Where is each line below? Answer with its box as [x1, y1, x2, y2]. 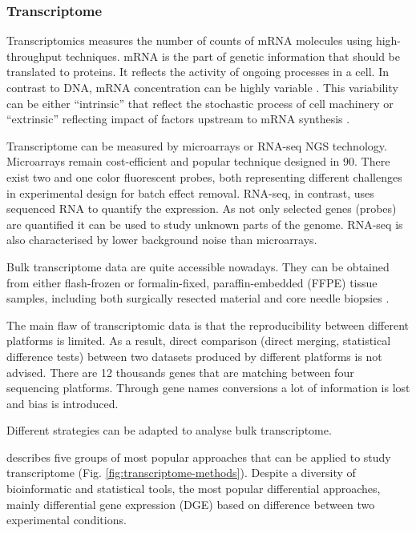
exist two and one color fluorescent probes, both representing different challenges [6, 168, 402, 185]
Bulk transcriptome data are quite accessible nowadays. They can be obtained [6, 258, 390, 275]
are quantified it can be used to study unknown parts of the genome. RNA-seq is [6, 215, 403, 232]
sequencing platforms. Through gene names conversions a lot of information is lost [6, 379, 410, 396]
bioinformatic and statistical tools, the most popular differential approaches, [6, 480, 381, 497]
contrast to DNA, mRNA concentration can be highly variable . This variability [6, 79, 398, 95]
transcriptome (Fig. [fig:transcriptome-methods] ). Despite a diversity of [6, 464, 356, 481]
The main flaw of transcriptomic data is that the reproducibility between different [6, 316, 410, 333]
